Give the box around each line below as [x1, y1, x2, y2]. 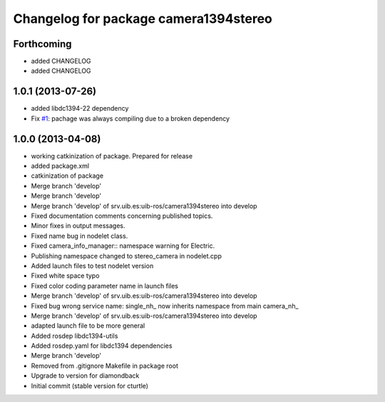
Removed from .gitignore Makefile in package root [31, 361, 178, 370]
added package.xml [31, 161, 89, 171]
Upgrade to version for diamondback [31, 371, 140, 380]
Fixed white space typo [31, 271, 100, 280]
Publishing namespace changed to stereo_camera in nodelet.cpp [31, 251, 222, 260]
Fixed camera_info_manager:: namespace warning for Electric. [31, 241, 215, 250]
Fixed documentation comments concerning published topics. [31, 211, 213, 220]
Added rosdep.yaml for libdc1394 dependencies [31, 341, 173, 350]
